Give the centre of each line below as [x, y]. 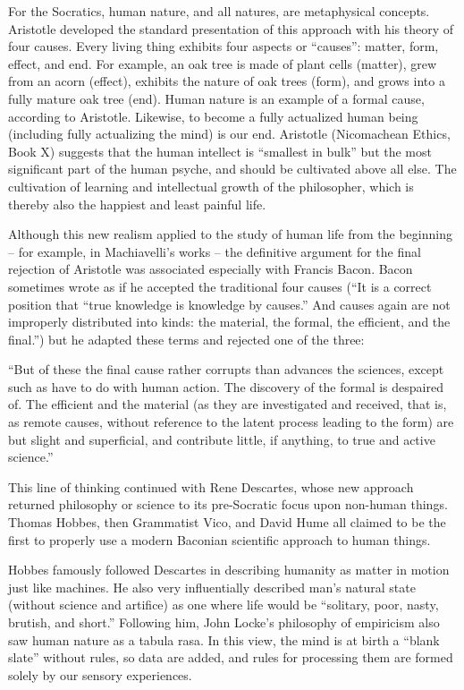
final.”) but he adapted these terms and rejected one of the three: [186, 339]
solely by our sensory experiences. [100, 674]
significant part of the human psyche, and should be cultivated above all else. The [232, 169]
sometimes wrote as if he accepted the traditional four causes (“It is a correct [220, 286]
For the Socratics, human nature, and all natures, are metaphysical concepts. [219, 11]
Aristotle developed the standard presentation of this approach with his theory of [231, 28]
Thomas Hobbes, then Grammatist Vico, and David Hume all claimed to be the [227, 522]
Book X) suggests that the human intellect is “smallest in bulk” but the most [220, 151]
